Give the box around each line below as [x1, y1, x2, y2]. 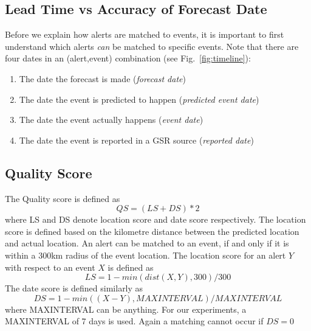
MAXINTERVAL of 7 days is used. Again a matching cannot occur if [5, 315, 264, 327]
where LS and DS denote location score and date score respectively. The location [5, 213, 306, 226]
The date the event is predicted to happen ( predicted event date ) [19, 92, 259, 105]
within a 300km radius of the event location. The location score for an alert [5, 248, 286, 261]
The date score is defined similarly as [5, 282, 143, 294]
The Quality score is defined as [5, 192, 120, 204]
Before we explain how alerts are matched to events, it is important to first [5, 28, 284, 41]
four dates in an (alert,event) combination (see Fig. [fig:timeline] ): [5, 52, 251, 64]
